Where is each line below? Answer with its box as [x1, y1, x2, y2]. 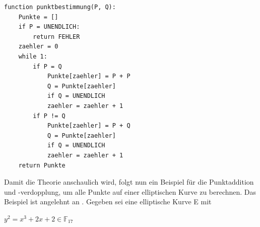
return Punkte [18, 161, 66, 169]
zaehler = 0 [18, 43, 58, 50]
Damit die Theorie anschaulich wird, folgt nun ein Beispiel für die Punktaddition [4, 177, 254, 187]
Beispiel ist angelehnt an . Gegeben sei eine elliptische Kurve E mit [4, 196, 212, 207]
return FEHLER [33, 33, 80, 40]
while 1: [18, 52, 47, 60]
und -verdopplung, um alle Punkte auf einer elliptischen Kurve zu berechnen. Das [4, 186, 256, 197]
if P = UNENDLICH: [18, 23, 80, 31]
